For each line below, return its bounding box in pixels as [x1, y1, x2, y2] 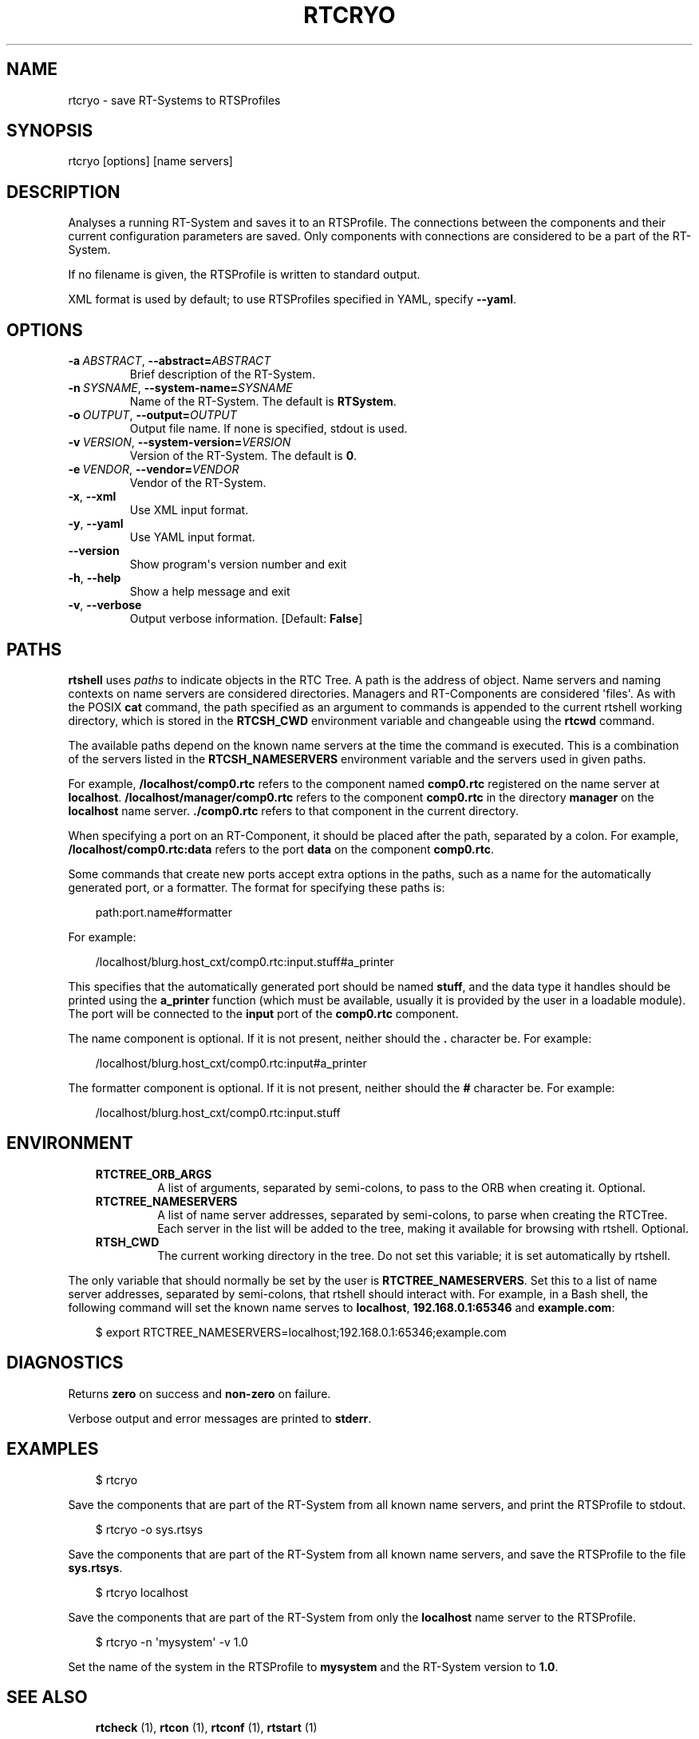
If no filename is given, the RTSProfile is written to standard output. [68, 267, 421, 282]
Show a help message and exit [129, 584, 290, 599]
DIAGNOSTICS [6, 1353, 124, 1373]
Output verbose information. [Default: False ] [129, 612, 363, 626]
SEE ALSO [6, 1686, 88, 1707]
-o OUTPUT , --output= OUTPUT [68, 408, 237, 422]
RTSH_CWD [95, 1234, 160, 1249]
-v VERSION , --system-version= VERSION [68, 435, 291, 450]
